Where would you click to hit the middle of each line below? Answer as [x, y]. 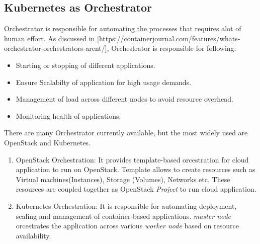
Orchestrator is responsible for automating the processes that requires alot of [123, 28]
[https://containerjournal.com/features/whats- [169, 38]
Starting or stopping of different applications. [85, 65]
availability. [33, 235]
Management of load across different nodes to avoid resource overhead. [124, 99]
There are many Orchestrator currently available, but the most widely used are [126, 133]
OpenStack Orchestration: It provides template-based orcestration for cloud [132, 159]
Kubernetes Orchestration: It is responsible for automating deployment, [126, 206]
